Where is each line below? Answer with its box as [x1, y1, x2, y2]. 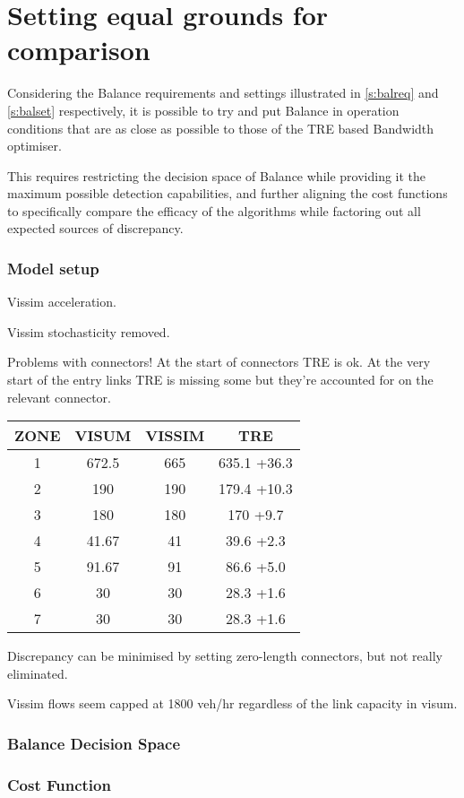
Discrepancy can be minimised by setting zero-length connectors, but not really [7, 646, 443, 665]
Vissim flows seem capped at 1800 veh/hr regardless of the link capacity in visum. [7, 694, 458, 713]
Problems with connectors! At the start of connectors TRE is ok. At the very [7, 352, 431, 371]
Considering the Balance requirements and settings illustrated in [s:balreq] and [7, 83, 439, 102]
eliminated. [7, 664, 68, 682]
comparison [7, 31, 150, 68]
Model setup [7, 256, 99, 279]
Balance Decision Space [7, 732, 181, 754]
